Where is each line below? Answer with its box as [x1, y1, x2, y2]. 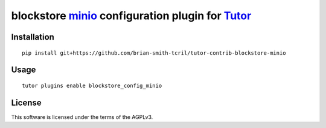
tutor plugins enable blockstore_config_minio [22, 82, 162, 89]
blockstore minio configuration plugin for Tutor [11, 9, 252, 22]
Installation [11, 32, 54, 42]
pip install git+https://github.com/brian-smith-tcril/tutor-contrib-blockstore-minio [22, 49, 286, 56]
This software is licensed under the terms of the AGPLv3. [11, 113, 153, 120]
